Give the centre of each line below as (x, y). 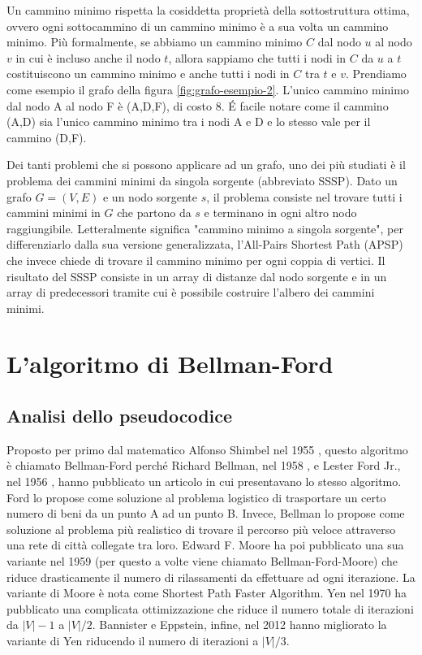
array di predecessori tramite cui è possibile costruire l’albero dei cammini (191, 292)
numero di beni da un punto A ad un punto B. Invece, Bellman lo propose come (206, 513)
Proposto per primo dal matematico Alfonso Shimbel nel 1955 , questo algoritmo (207, 449)
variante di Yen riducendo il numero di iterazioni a (133, 640)
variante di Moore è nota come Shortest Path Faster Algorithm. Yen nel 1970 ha (207, 593)
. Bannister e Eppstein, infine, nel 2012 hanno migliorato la (239, 625)
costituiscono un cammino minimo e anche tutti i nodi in (148, 74)
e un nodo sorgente (150, 196)
